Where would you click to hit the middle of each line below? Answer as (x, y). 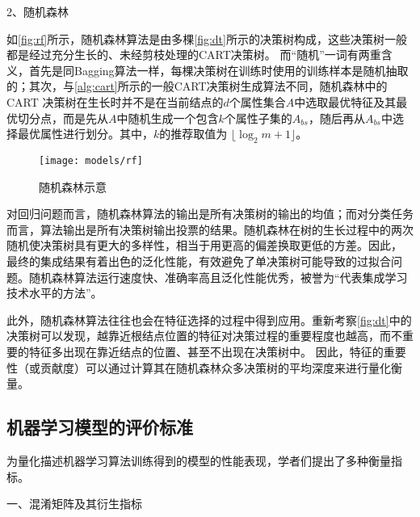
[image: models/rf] (91, 160)
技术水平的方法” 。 (55, 293)
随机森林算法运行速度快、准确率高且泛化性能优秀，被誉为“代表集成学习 (218, 277)
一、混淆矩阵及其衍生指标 (74, 504)
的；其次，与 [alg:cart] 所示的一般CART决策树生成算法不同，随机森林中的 (197, 86)
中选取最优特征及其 (345, 101)
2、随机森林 (38, 11)
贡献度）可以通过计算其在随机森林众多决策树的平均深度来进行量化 (215, 367)
